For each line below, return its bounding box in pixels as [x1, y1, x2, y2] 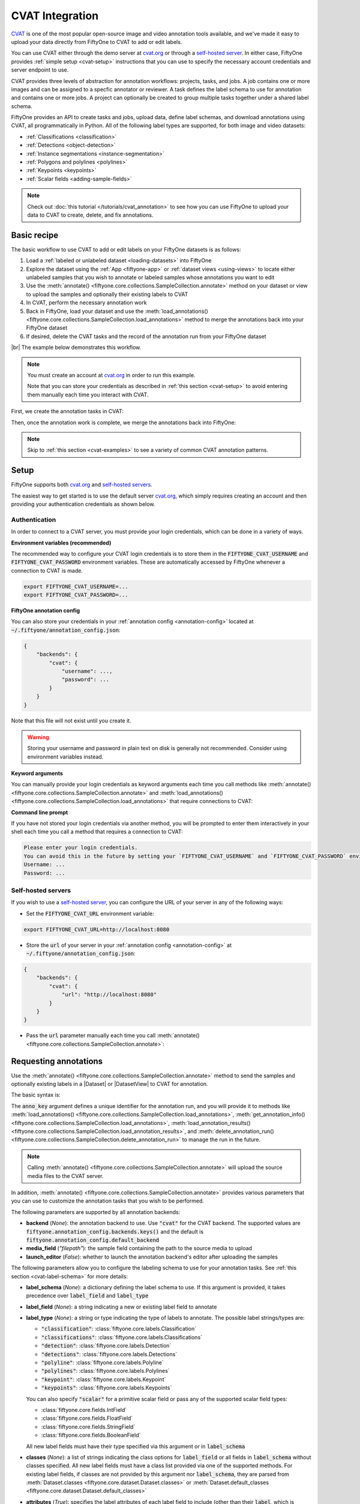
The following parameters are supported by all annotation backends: [11, 1208, 181, 1215]
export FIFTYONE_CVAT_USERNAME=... [23, 583, 128, 590]
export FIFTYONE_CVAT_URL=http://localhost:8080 [23, 926, 170, 932]
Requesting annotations [11, 1056, 103, 1066]
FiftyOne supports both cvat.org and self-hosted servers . [11, 481, 152, 488]
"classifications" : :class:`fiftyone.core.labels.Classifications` [41, 1333, 203, 1341]
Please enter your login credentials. [23, 844, 138, 851]
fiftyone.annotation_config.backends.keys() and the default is [26, 1228, 204, 1235]
